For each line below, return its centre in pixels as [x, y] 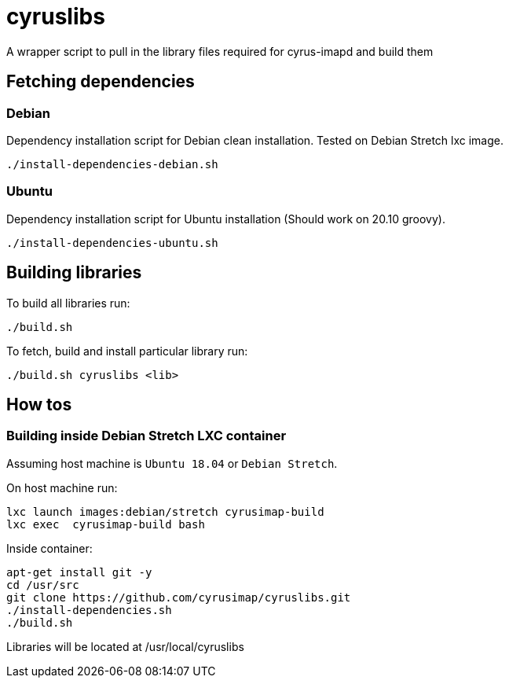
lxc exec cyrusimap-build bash [106, 524]
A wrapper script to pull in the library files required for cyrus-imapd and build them [220, 51]
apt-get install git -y [79, 572]
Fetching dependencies [101, 82]
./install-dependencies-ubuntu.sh [112, 243]
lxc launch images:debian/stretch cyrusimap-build [165, 511]
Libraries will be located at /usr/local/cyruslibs [125, 646]
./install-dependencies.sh [89, 610]
